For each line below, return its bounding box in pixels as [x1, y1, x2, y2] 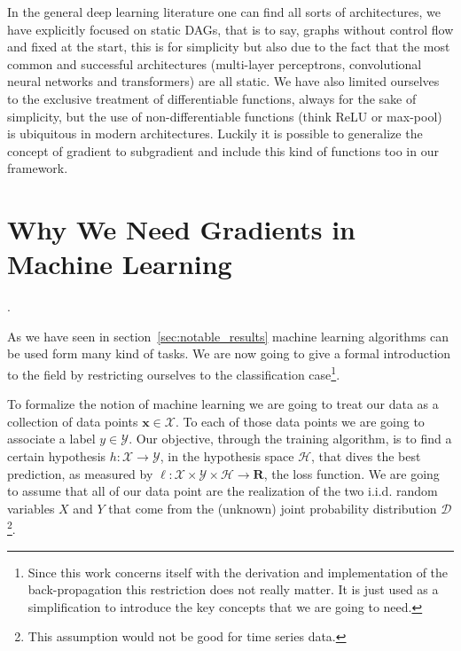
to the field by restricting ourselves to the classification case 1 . [7, 363, 340, 383]
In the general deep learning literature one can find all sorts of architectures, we [7, 3, 441, 20]
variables [7, 498, 55, 517]
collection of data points [7, 412, 138, 430]
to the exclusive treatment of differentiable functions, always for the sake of [7, 89, 417, 107]
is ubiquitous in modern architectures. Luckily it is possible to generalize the [7, 124, 423, 143]
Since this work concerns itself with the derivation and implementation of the [27, 562, 449, 581]
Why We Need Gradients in [7, 211, 356, 247]
